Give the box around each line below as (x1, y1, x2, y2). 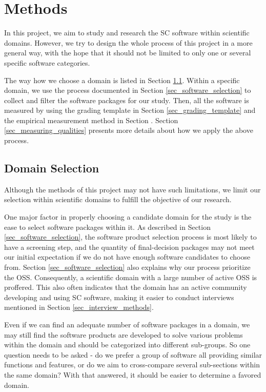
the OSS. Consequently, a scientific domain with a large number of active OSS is (4, 271, 257, 282)
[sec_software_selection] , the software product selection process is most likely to (4, 231, 257, 242)
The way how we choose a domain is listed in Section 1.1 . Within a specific (4, 74, 240, 85)
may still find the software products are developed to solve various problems (4, 329, 243, 340)
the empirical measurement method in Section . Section (4, 114, 178, 125)
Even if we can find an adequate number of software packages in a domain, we (4, 319, 250, 329)
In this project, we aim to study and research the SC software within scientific (4, 27, 250, 38)
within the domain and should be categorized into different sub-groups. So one (4, 339, 251, 350)
